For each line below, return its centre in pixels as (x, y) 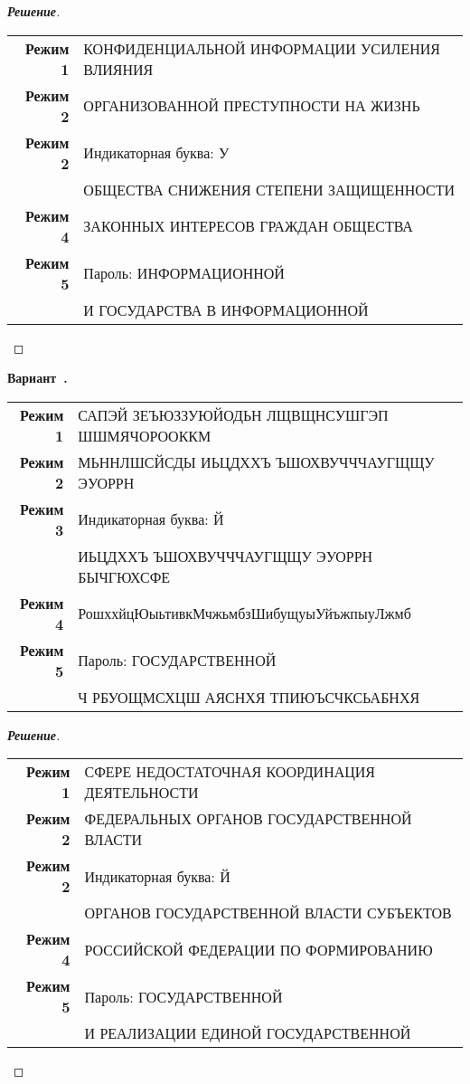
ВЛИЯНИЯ (118, 69)
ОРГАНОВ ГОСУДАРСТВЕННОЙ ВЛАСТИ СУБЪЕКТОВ (268, 913)
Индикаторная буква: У (156, 153)
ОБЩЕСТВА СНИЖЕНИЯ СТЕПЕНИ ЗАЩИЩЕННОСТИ (269, 189)
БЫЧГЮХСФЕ (124, 576)
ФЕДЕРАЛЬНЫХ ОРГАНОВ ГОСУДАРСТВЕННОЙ (248, 819)
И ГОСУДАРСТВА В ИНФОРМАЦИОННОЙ (226, 309)
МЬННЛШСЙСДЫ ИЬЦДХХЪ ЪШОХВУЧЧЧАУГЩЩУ (256, 461)
